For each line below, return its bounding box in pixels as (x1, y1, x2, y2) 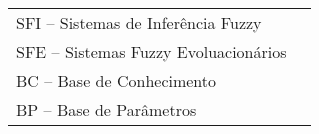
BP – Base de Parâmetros (16, 98, 197, 121)
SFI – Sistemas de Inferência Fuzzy (16, 11, 262, 34)
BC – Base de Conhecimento (16, 69, 217, 92)
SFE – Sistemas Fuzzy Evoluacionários (16, 40, 287, 63)
